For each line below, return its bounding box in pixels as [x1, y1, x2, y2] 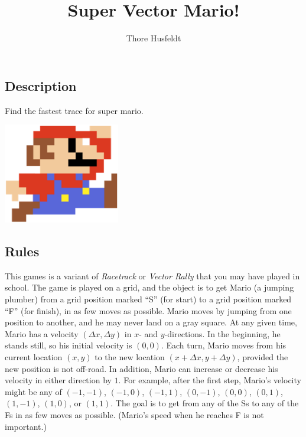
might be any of [5, 385, 62, 397]
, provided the [237, 351, 288, 363]
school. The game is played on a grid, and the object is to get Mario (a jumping [5, 281, 294, 293]
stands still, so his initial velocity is [5, 339, 132, 351]
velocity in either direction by [5, 374, 112, 386]
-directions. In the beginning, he [164, 327, 281, 340]
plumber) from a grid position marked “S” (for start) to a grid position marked [5, 293, 292, 305]
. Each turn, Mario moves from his [161, 339, 287, 351]
